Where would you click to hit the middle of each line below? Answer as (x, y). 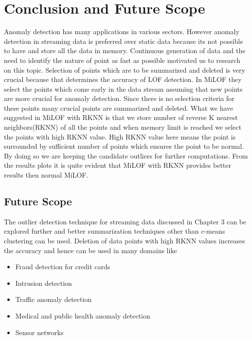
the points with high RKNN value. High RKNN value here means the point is (120, 136)
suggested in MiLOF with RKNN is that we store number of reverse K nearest (121, 117)
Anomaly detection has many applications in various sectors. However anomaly (122, 31)
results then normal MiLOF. (46, 175)
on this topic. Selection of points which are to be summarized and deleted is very (125, 70)
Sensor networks (39, 332)
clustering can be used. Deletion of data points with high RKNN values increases (125, 241)
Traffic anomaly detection (54, 299)
